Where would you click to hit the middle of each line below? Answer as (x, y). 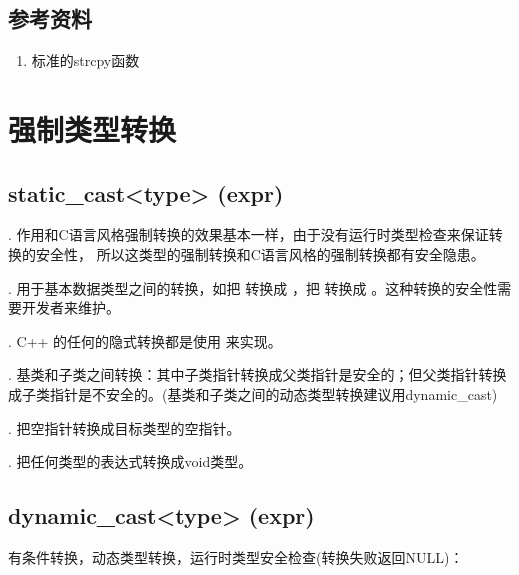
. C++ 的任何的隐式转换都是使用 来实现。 (145, 340)
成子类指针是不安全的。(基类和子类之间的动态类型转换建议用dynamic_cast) (253, 393)
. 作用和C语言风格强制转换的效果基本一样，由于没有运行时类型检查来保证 (248, 234)
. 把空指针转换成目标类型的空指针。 (124, 427)
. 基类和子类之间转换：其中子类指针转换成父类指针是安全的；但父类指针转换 (257, 374)
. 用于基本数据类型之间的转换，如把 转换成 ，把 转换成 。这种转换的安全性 (253, 287)
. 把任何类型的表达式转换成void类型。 (130, 461)
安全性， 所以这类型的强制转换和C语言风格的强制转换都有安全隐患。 (260, 253)
